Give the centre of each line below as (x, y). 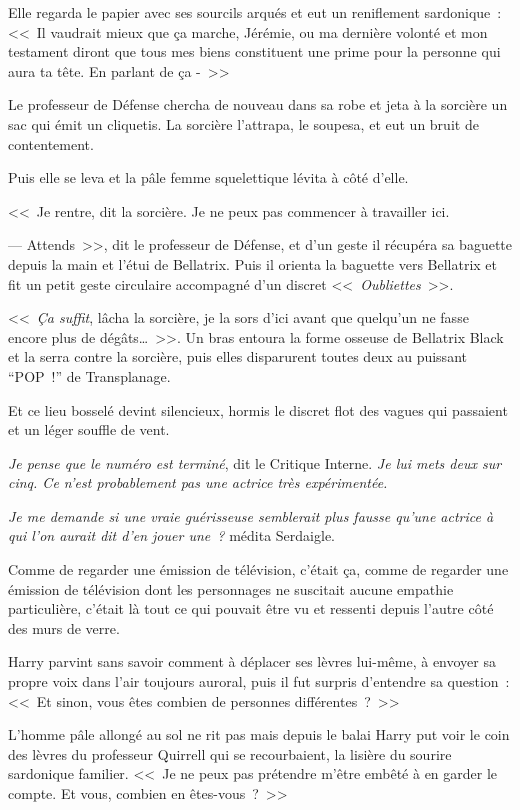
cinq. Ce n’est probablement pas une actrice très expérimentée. (198, 482)
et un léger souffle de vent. (89, 429)
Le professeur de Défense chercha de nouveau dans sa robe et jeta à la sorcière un (258, 104)
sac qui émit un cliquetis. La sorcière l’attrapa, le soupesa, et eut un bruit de (243, 123)
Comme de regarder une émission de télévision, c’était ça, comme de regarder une (258, 569)
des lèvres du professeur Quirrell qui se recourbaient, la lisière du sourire (230, 753)
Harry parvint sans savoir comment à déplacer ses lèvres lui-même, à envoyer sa (252, 661)
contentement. (51, 143)
